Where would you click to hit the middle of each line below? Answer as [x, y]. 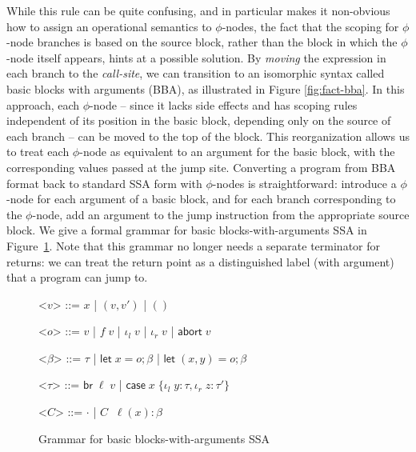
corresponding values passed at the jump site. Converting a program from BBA [201, 167]
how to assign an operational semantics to [109, 26]
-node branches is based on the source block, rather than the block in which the [202, 42]
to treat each [38, 152]
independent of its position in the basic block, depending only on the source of [199, 120]
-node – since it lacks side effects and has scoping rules [224, 104]
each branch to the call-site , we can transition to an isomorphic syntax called [196, 73]
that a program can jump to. [77, 277]
